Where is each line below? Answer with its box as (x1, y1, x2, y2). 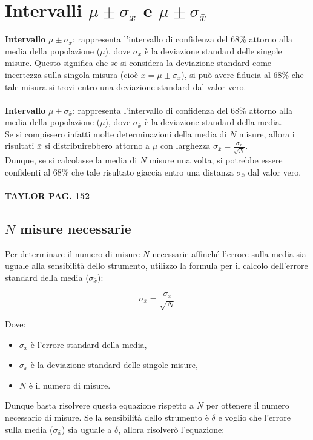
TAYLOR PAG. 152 (5, 189, 90, 202)
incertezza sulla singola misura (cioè (5, 68, 139, 80)
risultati (5, 139, 35, 152)
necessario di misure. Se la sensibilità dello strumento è (5, 410, 209, 423)
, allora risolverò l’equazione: (118, 422, 225, 435)
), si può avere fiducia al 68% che (181, 68, 304, 80)
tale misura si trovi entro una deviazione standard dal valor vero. (5, 80, 246, 93)
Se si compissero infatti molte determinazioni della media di (5, 127, 227, 140)
